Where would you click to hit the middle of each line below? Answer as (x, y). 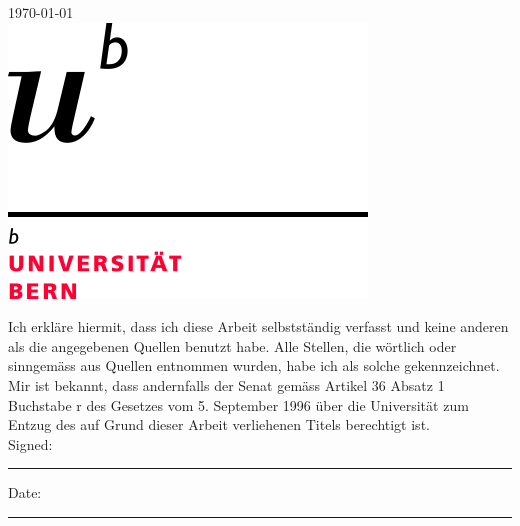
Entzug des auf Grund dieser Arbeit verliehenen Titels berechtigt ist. (219, 424)
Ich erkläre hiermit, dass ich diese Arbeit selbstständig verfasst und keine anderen (258, 326)
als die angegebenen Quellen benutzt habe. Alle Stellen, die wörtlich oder (232, 345)
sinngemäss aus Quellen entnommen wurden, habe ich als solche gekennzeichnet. (254, 365)
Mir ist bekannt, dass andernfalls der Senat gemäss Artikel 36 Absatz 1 (226, 384)
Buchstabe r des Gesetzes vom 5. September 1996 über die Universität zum (238, 404)
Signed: (30, 443)
